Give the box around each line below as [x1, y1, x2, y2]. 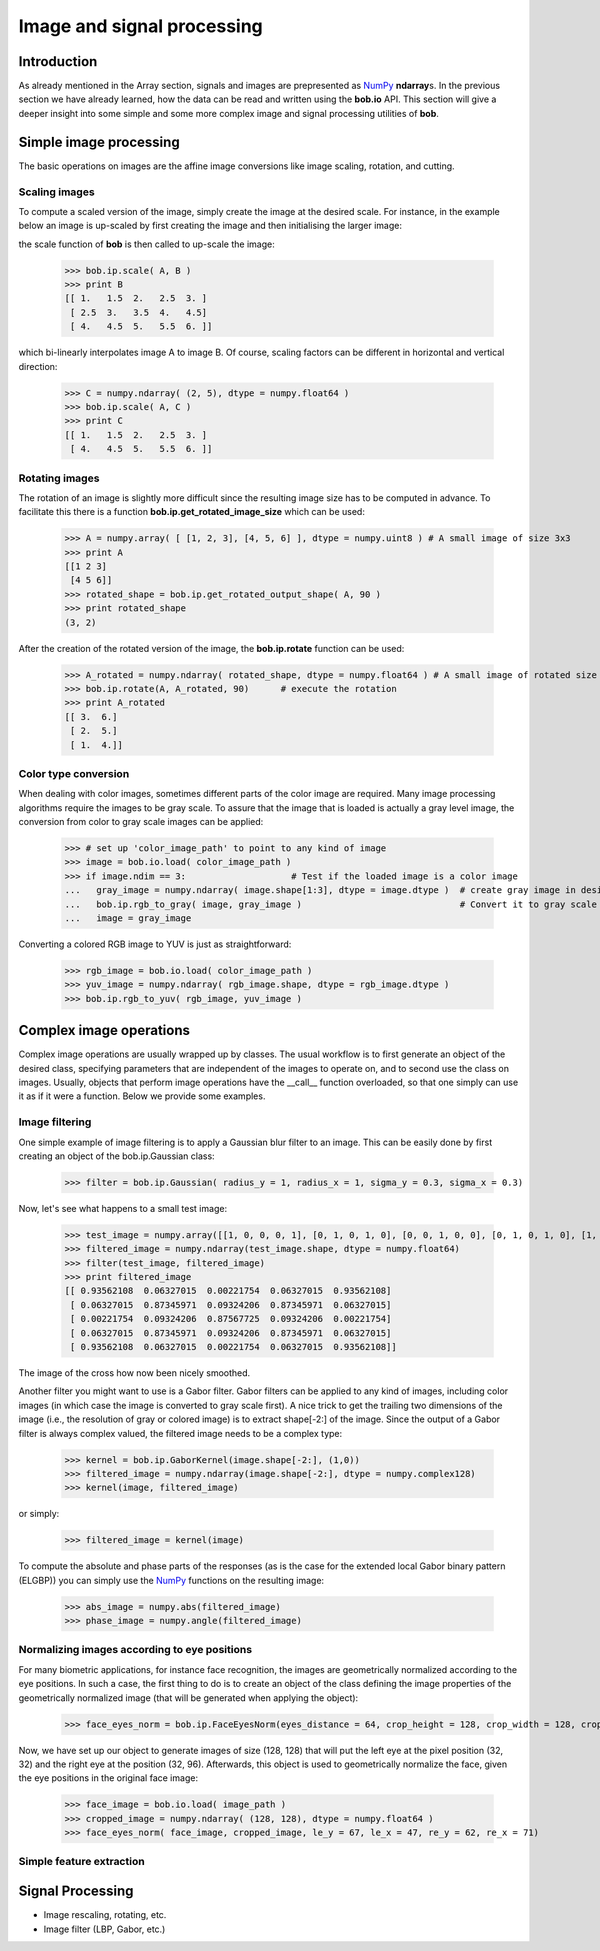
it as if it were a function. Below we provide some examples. [18, 1090, 266, 1102]
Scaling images [18, 185, 95, 199]
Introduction [18, 53, 98, 70]
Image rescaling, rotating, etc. [43, 1909, 167, 1921]
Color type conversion [18, 766, 130, 780]
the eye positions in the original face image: [18, 1772, 199, 1784]
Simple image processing [18, 133, 180, 150]
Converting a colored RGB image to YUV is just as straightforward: [18, 938, 292, 950]
